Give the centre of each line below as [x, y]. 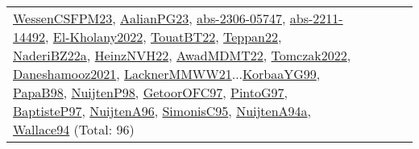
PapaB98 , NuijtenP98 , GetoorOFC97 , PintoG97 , [151, 92]
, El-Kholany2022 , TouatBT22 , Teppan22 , [164, 37]
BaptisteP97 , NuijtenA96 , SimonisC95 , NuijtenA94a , [162, 111]
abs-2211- [316, 18]
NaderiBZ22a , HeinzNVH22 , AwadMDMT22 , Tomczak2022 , [182, 55]
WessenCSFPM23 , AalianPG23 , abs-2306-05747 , [149, 18]
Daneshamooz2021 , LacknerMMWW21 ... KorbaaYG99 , [167, 74]
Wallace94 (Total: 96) [74, 129]
